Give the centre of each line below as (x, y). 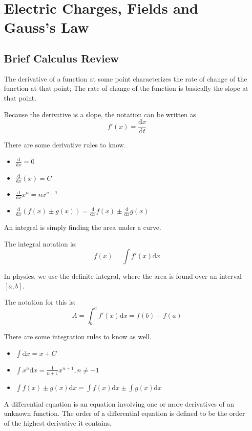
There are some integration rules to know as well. (78, 337)
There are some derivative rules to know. (65, 145)
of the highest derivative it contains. (58, 422)
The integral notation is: (41, 243)
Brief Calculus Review (62, 58)
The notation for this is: (40, 302)
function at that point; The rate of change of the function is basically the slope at (126, 88)
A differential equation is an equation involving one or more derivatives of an (119, 403)
